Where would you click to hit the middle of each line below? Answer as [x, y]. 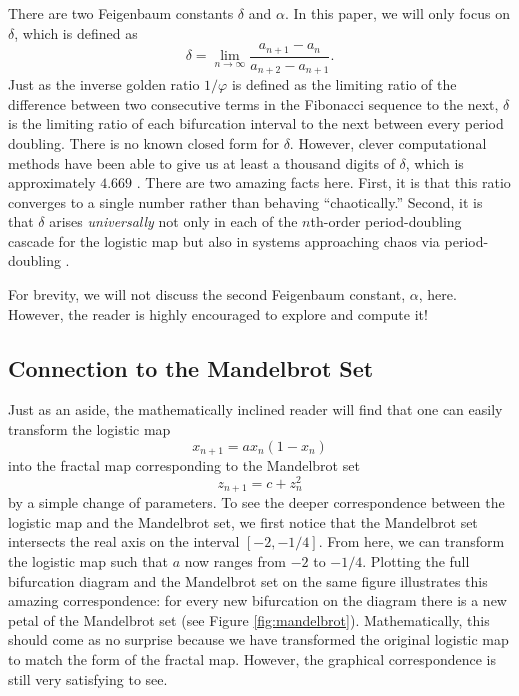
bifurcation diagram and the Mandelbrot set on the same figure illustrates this [248, 580]
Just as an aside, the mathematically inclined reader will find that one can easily [255, 409]
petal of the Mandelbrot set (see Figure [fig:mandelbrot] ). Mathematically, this [249, 619]
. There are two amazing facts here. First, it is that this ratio [323, 182]
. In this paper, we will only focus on [397, 13]
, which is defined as [76, 32]
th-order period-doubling [386, 221]
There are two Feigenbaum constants [121, 13]
